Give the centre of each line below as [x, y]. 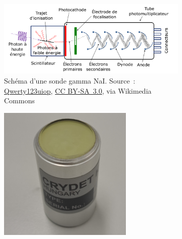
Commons [19, 101]
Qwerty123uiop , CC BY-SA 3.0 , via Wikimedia [78, 90]
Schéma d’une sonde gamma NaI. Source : [70, 80]
